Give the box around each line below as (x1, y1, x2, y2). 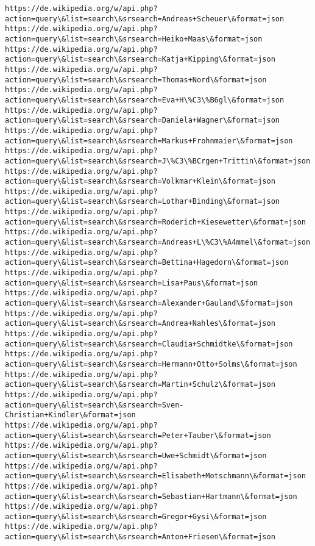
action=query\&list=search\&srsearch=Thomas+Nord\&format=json (5, 75, 267, 84)
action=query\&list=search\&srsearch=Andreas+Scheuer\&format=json (5, 14, 285, 23)
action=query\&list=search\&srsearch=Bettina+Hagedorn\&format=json (5, 258, 289, 267)
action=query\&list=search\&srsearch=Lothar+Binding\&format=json (5, 197, 280, 206)
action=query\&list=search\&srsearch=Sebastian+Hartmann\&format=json (5, 492, 297, 501)
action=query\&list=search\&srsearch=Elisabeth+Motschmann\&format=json (5, 472, 306, 481)
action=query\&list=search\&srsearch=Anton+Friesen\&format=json (5, 533, 275, 542)
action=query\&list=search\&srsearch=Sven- (5, 400, 184, 409)
